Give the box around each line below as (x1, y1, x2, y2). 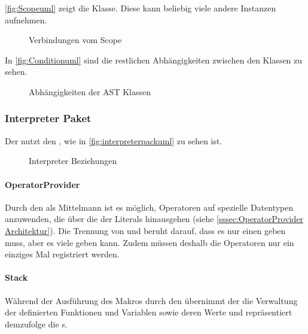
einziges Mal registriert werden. (5, 248, 120, 260)
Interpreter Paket (5, 111, 92, 126)
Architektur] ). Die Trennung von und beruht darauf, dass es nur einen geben (5, 224, 286, 236)
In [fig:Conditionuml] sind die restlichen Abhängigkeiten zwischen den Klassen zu (5, 53, 303, 66)
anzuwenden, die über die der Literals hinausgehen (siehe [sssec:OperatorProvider (5, 212, 303, 225)
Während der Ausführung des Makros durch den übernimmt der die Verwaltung (5, 294, 298, 306)
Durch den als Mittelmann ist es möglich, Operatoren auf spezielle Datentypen (5, 201, 294, 213)
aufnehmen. (5, 13, 47, 26)
